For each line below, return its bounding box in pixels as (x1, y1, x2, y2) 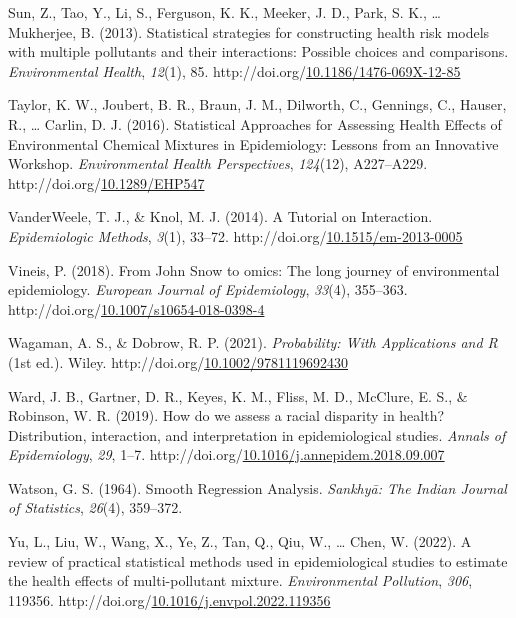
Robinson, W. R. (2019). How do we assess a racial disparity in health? (8, 405, 445, 426)
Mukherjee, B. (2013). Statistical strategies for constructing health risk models (8, 21, 490, 42)
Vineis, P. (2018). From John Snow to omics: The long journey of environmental (8, 259, 500, 280)
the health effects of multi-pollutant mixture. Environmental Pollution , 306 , (8, 570, 473, 591)
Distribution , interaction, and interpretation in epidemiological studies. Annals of (8, 424, 506, 445)
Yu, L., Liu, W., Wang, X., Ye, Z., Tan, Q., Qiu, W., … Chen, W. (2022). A (8, 531, 472, 552)
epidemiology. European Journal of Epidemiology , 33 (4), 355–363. (8, 279, 408, 300)
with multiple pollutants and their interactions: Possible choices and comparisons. (8, 41, 509, 62)
